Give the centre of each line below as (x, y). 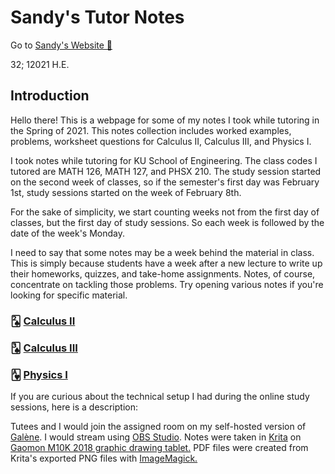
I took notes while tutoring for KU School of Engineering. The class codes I (164, 160)
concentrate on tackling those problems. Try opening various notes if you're (167, 284)
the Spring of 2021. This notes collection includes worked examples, (151, 130)
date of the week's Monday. (68, 233)
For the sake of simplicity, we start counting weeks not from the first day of (165, 212)
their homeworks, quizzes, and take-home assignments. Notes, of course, (163, 273)
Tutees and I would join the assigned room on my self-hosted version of (158, 426)
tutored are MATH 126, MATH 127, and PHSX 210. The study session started (166, 171)
